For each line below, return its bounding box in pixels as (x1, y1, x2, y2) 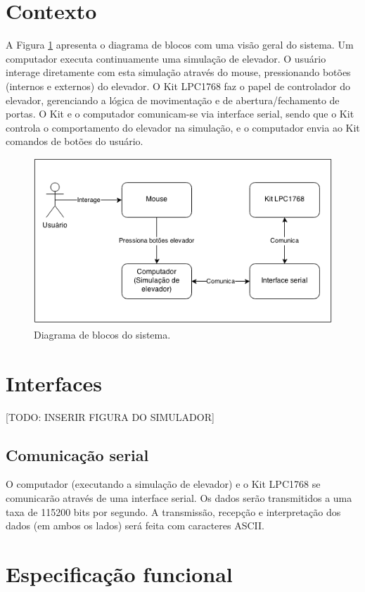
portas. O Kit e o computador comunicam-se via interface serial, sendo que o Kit (6, 106, 354, 121)
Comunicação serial (6, 443, 149, 465)
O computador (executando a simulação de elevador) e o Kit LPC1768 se (6, 477, 321, 491)
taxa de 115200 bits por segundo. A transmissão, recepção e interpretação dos (6, 504, 341, 519)
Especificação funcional (6, 559, 233, 588)
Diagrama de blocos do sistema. (34, 327, 171, 341)
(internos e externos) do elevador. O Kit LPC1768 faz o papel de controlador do (6, 78, 350, 93)
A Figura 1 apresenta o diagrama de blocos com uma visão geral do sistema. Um (6, 37, 354, 52)
